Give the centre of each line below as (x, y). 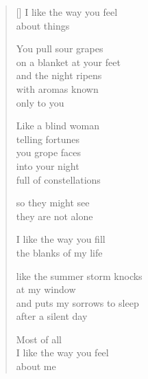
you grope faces (49, 152)
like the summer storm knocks (79, 275)
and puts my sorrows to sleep (77, 302)
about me (36, 366)
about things (43, 25)
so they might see (53, 203)
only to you (40, 102)
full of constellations (58, 179)
